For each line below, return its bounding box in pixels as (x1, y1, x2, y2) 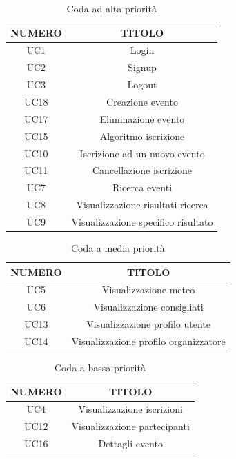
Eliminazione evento (99, 111, 185, 126)
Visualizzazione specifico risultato (71, 214, 213, 228)
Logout (127, 77, 157, 92)
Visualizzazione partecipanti (71, 419, 190, 433)
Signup (128, 60, 157, 75)
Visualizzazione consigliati (93, 300, 204, 314)
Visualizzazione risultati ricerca (76, 197, 208, 212)
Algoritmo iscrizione (99, 128, 185, 143)
